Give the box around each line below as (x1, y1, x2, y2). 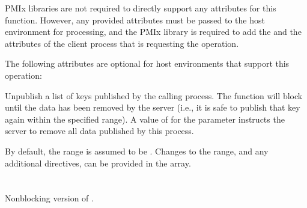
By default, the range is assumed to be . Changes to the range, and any (5, 144, 269, 157)
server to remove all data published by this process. (5, 124, 194, 137)
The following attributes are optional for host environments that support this (5, 57, 290, 70)
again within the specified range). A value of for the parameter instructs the (5, 112, 285, 125)
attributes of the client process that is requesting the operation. (5, 37, 239, 49)
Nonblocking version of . (5, 192, 94, 204)
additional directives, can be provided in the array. (5, 156, 191, 169)
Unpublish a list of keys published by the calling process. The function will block (5, 89, 303, 102)
